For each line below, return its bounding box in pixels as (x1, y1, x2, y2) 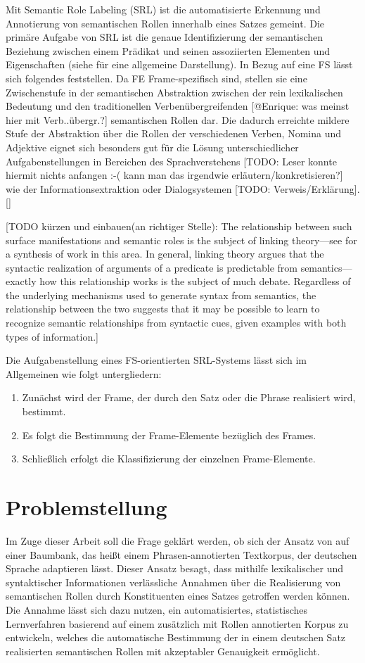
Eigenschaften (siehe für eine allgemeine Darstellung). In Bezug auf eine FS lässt (6, 57, 353, 72)
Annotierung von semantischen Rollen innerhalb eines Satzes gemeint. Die (6, 15, 325, 30)
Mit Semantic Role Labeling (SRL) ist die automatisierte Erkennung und (6, 2, 321, 16)
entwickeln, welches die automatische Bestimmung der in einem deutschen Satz (6, 630, 346, 645)
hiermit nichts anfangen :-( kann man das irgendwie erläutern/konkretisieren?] (6, 168, 343, 182)
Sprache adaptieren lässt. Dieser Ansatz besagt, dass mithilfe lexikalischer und (6, 561, 344, 576)
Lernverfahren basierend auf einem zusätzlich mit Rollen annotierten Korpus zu (6, 616, 349, 631)
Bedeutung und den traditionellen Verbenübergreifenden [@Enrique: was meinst (6, 99, 350, 113)
